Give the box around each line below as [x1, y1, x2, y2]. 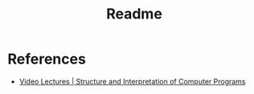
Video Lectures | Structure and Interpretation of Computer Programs [18, 76, 246, 86]
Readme [106, 5, 162, 23]
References [7, 50, 86, 68]
